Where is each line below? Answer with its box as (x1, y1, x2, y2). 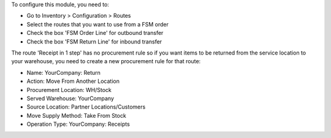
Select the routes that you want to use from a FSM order (26, 20, 169, 28)
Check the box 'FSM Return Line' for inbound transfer (26, 37, 162, 45)
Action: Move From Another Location (26, 77, 120, 85)
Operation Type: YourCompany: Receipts (26, 120, 130, 128)
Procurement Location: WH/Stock (26, 86, 112, 93)
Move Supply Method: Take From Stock (26, 112, 127, 119)
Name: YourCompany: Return (26, 69, 101, 76)
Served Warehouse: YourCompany (26, 94, 115, 102)
